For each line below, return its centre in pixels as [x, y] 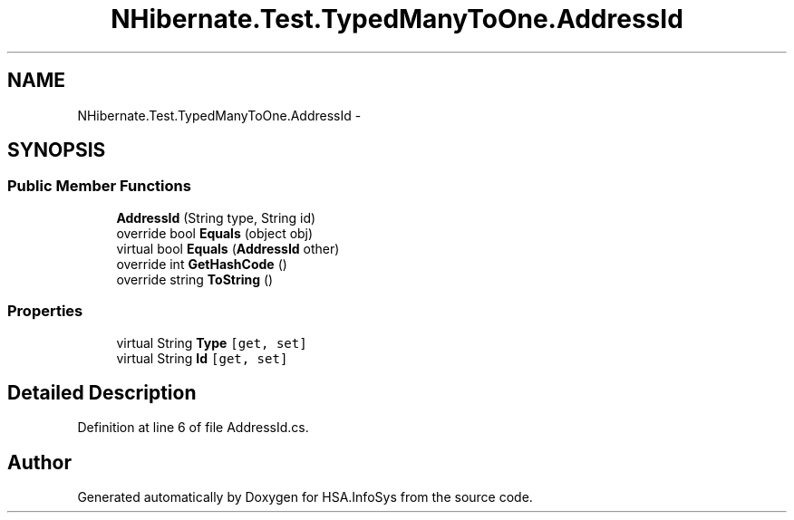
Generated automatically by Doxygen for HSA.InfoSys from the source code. [305, 497]
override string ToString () [195, 279]
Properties [45, 311]
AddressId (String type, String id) [216, 217]
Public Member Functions [99, 186]
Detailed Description [102, 392]
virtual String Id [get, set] [202, 358]
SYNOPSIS [57, 150]
